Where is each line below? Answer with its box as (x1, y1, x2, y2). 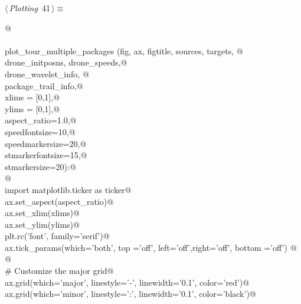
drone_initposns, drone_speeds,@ (5, 56, 127, 68)
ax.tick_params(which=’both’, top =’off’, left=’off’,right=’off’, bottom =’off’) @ (5, 241, 297, 253)
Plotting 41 (9, 2, 50, 14)
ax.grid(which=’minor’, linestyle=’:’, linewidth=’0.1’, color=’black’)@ (5, 287, 256, 300)
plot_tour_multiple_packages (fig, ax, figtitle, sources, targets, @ (5, 44, 243, 57)
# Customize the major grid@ (5, 264, 114, 277)
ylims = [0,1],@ (5, 102, 60, 115)
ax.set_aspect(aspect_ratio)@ (5, 195, 114, 207)
